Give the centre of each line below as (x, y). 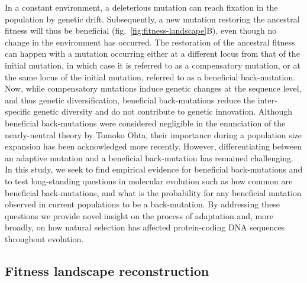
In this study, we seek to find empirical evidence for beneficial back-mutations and (154, 169)
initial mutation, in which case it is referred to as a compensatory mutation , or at (153, 65)
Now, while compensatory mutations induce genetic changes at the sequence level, (153, 88)
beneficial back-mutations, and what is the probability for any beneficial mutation (153, 192)
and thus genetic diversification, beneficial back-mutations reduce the (130, 100)
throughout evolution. (44, 238)
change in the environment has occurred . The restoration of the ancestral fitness (150, 42)
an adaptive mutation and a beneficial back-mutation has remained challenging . (149, 157)
